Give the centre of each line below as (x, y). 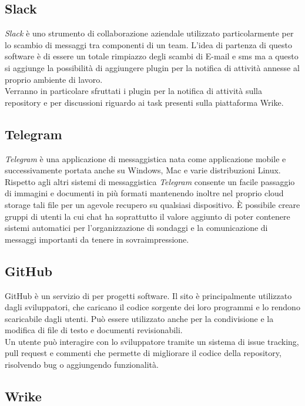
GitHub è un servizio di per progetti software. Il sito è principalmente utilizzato (148, 295)
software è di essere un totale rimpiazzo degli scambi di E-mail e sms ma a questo (152, 56)
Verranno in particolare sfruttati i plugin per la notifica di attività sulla (133, 91)
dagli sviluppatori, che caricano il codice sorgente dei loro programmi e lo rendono (152, 307)
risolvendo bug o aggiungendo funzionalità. (82, 365)
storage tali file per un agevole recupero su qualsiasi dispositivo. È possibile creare (152, 204)
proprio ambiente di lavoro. (54, 79)
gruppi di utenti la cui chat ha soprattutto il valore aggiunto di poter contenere (148, 216)
